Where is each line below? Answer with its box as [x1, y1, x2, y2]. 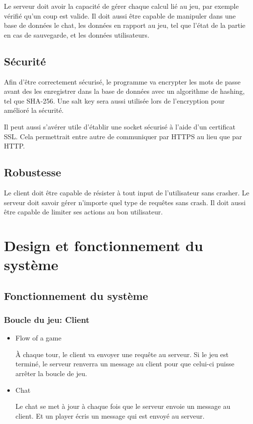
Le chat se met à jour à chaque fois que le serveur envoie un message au [15, 401, 231, 411]
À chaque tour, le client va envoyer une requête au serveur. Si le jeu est [15, 349, 229, 359]
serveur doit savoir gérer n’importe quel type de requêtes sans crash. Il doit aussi [4, 197, 246, 207]
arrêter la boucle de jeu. [15, 368, 87, 379]
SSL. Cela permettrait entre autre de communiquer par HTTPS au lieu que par [4, 131, 242, 141]
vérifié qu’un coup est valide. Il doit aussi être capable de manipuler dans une [4, 10, 236, 21]
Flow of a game [15, 333, 62, 343]
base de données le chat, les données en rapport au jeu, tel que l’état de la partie [4, 20, 246, 30]
